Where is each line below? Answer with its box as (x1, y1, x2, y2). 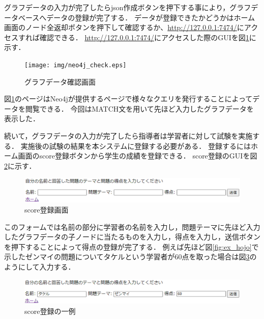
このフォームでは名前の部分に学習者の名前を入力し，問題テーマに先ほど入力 (4, 221, 260, 232)
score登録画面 (24, 204, 69, 215)
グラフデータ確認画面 (24, 76, 96, 87)
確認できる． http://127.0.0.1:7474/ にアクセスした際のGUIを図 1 (39, 32, 249, 42)
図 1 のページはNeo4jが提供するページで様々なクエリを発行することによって (4, 93, 253, 104)
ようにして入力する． (4, 261, 75, 272)
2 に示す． (4, 160, 36, 171)
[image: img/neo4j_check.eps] (24, 61, 127, 69)
